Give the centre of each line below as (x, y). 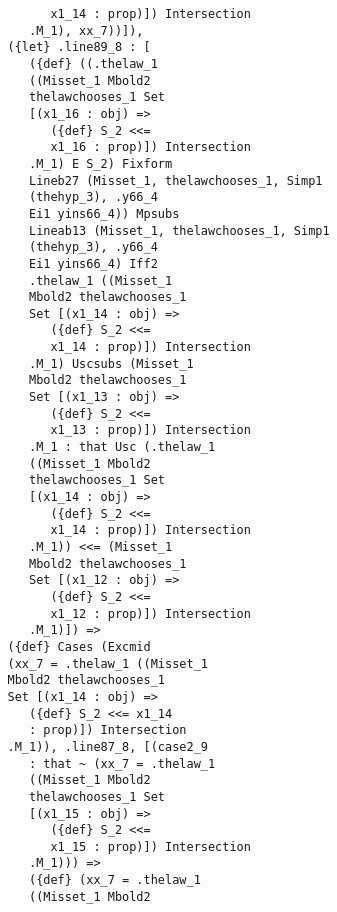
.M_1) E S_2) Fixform (100, 163)
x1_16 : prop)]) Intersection (150, 147)
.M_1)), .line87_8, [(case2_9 (107, 746)
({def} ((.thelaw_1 (93, 63)
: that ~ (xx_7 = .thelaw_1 (122, 763)
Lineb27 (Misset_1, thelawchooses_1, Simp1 (175, 180)
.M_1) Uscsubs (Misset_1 (111, 363)
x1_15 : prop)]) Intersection (150, 846)
